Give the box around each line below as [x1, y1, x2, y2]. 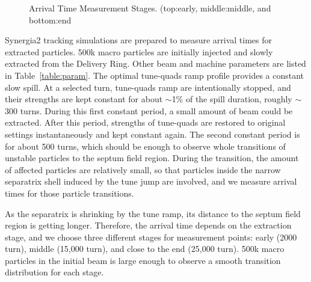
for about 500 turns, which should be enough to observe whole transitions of [5, 139, 286, 152]
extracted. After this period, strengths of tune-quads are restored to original [5, 116, 286, 129]
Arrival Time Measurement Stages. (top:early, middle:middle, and [29, 2, 271, 14]
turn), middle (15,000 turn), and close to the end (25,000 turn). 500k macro [5, 242, 285, 255]
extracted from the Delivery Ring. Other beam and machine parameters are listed [5, 57, 306, 70]
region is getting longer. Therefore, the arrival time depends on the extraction [5, 219, 292, 231]
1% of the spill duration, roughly [171, 93, 292, 105]
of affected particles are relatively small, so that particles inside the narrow [5, 163, 281, 176]
